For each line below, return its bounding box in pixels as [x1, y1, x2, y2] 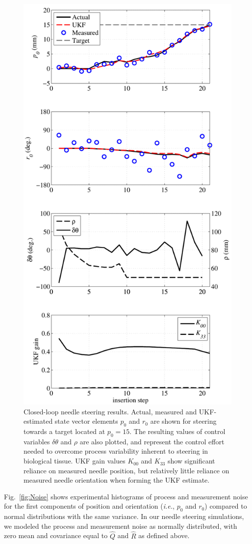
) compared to [204, 501, 247, 511]
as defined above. [138, 530, 190, 541]
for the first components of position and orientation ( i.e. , [4, 501, 175, 511]
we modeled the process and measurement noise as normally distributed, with [4, 520, 237, 531]
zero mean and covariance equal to [4, 530, 108, 541]
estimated [24, 416, 53, 426]
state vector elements [54, 416, 118, 426]
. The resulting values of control [129, 426, 226, 436]
